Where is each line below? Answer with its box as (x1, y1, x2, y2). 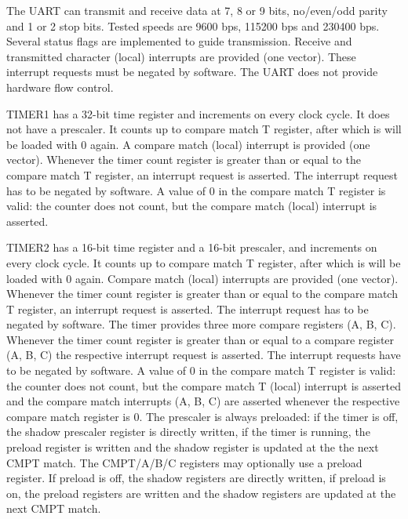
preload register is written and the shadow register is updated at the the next (6, 439, 379, 455)
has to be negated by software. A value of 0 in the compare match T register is (6, 182, 386, 198)
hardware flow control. (6, 78, 114, 95)
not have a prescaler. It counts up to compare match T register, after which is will (6, 121, 402, 137)
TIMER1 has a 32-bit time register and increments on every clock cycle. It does (6, 105, 390, 122)
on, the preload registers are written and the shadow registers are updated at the (6, 485, 396, 501)
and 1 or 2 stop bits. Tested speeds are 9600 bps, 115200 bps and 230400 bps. (6, 17, 380, 34)
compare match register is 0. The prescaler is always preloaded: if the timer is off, (6, 408, 399, 424)
